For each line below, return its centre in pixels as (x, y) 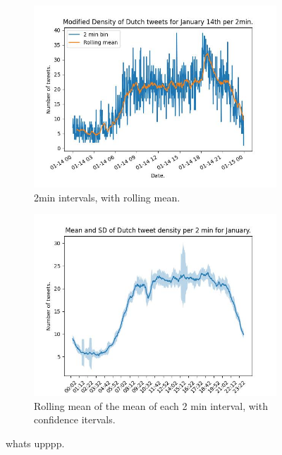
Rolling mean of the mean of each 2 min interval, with (151, 405)
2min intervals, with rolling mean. (107, 197)
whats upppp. (35, 443)
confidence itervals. (75, 419)
